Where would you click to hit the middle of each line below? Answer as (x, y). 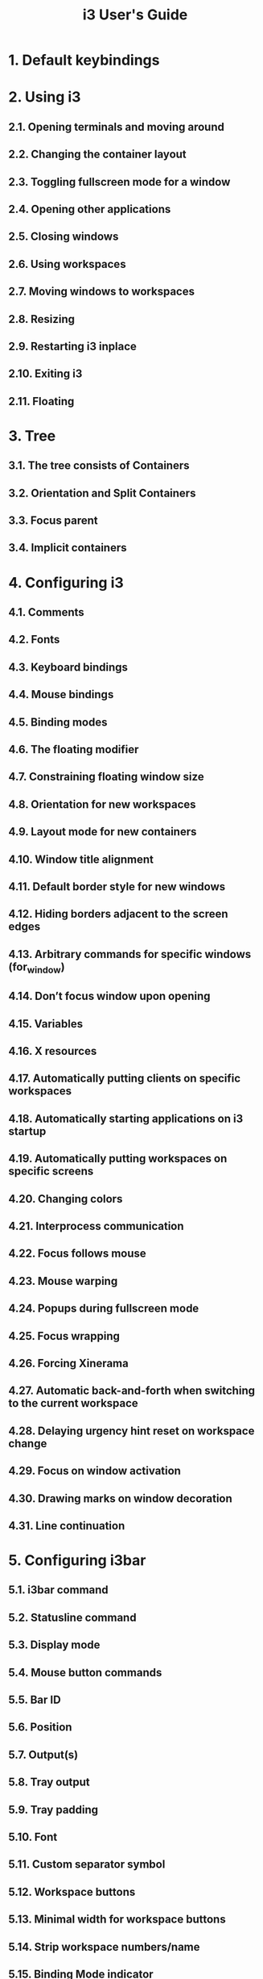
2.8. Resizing (41, 319)
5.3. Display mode (54, 1645)
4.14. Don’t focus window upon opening (109, 996)
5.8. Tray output (49, 1782)
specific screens (51, 1172)
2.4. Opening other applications (90, 209)
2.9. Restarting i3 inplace (72, 346)
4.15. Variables (45, 1024)
